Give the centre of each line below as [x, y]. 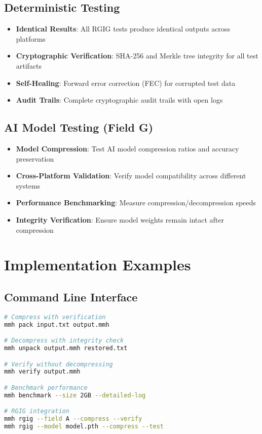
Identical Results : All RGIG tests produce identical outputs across [123, 29]
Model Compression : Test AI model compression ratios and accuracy [127, 148]
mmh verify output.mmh [42, 372]
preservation [35, 158]
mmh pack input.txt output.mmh [57, 324]
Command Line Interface [71, 297]
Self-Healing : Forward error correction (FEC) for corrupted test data [126, 83]
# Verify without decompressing [59, 364]
